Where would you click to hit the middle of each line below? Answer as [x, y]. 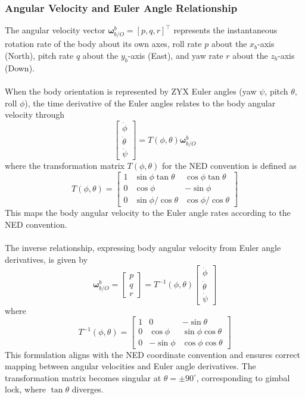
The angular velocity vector [55, 30]
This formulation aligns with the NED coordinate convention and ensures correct [152, 354]
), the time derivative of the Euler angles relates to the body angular [150, 103]
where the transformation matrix [65, 166]
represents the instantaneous [225, 30]
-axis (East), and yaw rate [175, 55]
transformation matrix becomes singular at [83, 377]
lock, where [25, 389]
